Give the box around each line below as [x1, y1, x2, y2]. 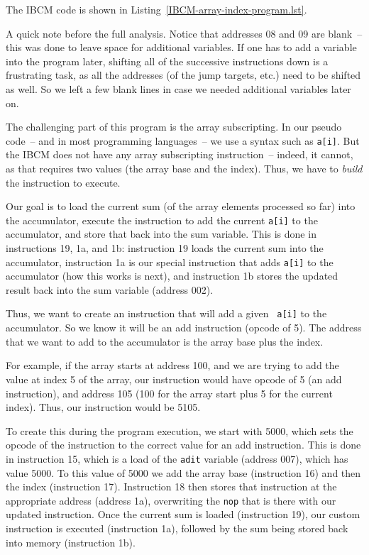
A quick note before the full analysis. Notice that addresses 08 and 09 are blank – [6, 26, 363, 40]
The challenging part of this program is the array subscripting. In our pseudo [6, 119, 342, 134]
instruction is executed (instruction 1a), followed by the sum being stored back [6, 520, 348, 535]
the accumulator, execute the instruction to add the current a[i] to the [6, 212, 318, 227]
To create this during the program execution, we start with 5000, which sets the [6, 423, 353, 438]
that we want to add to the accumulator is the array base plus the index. [6, 334, 324, 348]
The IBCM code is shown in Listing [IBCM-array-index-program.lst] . [6, 2, 307, 16]
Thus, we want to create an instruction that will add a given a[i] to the [6, 306, 327, 321]
